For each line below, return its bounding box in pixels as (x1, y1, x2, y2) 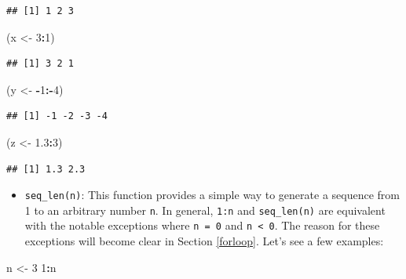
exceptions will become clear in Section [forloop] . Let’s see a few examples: (24, 233, 384, 249)
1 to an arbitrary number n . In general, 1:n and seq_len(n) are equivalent (24, 201, 386, 218)
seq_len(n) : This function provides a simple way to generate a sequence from (24, 187, 400, 203)
